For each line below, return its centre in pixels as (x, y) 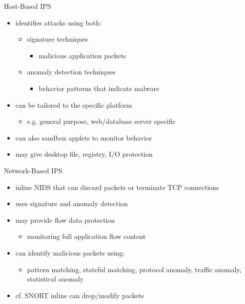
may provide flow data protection (65, 220)
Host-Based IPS (28, 6)
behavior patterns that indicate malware (99, 88)
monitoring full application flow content (86, 236)
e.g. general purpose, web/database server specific (101, 121)
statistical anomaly (55, 279)
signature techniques (58, 39)
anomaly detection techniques (71, 72)
